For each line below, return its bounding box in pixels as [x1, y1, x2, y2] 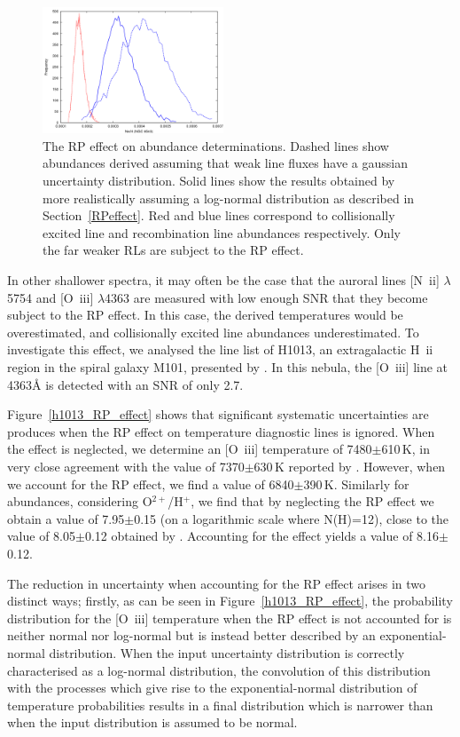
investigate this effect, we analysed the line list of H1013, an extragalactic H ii [7, 340, 433, 359]
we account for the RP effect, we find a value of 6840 [7, 474, 294, 493]
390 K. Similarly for [303, 474, 409, 493]
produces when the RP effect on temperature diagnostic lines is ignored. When [7, 422, 435, 440]
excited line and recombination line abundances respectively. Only [43, 223, 401, 242]
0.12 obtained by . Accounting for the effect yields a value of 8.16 [84, 527, 440, 545]
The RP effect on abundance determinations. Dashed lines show [43, 136, 389, 155]
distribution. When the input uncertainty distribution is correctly [49, 643, 405, 662]
